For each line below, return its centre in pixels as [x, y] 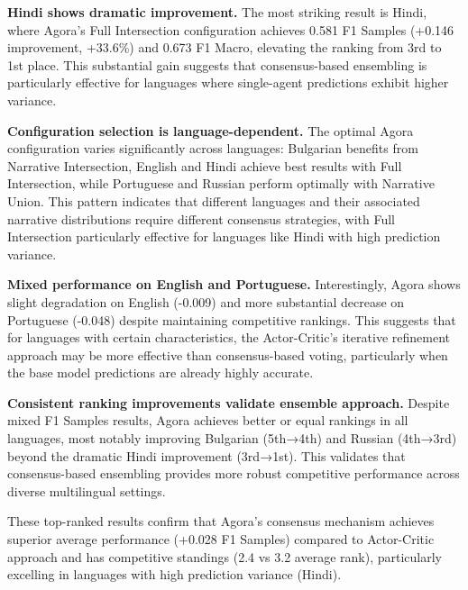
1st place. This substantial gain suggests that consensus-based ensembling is [217, 64]
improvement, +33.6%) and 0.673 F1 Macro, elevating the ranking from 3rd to [225, 47]
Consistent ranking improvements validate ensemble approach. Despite [229, 402]
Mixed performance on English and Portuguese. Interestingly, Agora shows [234, 284]
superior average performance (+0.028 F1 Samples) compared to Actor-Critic [221, 539]
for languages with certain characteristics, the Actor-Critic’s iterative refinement [229, 337]
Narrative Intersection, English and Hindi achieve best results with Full [205, 165]
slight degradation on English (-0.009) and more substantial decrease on [206, 301]
